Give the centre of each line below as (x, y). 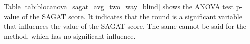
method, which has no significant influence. (70, 35)
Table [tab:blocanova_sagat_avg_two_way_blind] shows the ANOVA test (119, 6)
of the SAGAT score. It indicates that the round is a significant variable (132, 16)
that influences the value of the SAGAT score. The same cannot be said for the (125, 26)
